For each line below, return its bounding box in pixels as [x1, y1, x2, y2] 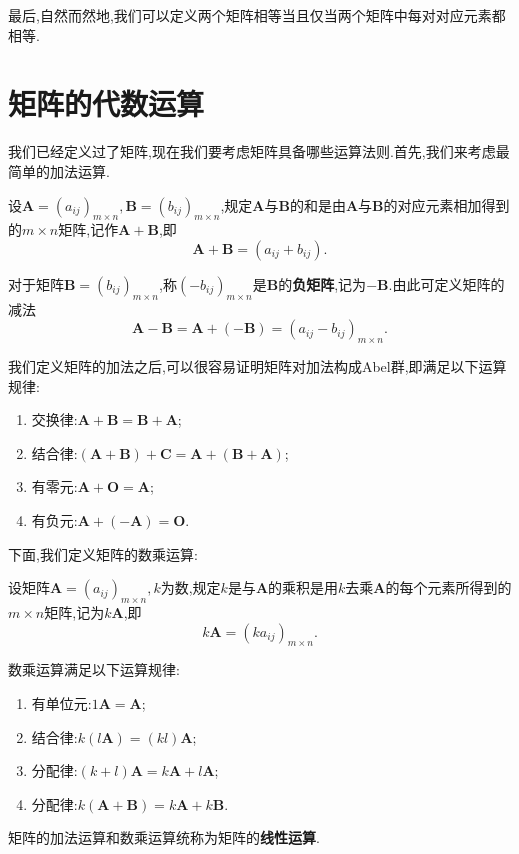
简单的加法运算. [8, 160, 110, 181]
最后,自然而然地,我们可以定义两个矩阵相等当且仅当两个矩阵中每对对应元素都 [8, 5, 506, 25]
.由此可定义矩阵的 [388, 273, 505, 294]
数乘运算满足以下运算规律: [8, 659, 180, 680]
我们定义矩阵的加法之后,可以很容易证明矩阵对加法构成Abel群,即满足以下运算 [8, 356, 507, 377]
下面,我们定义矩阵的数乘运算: [8, 543, 198, 564]
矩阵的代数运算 [8, 83, 205, 124]
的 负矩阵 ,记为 [278, 273, 367, 294]
